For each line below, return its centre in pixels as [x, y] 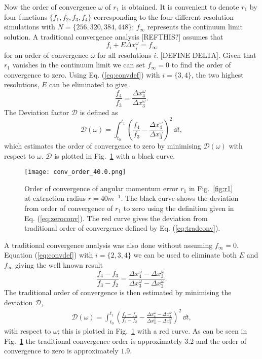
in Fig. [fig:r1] [211, 188]
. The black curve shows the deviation [180, 198]
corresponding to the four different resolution [164, 16]
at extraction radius [55, 198]
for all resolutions [124, 55]
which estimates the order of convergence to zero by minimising [103, 145]
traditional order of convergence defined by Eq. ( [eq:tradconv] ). [122, 228]
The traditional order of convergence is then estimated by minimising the [118, 292]
